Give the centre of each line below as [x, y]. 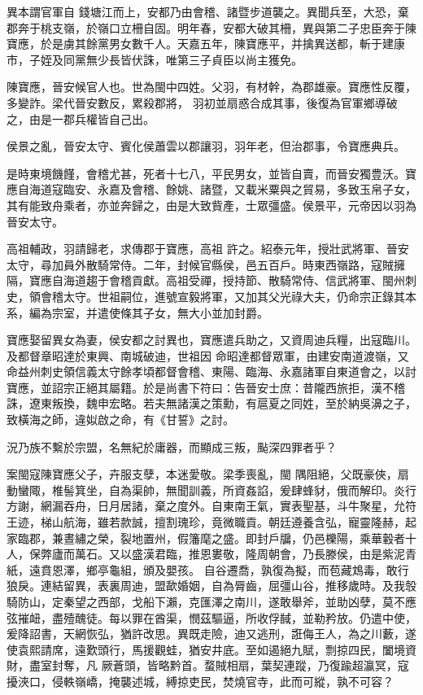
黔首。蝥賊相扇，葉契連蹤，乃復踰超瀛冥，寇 [289, 665]
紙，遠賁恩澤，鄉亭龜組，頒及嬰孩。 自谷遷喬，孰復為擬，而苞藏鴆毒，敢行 [208, 569]
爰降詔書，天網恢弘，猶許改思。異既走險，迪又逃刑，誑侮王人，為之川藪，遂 [211, 634]
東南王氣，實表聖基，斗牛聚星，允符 [319, 506]
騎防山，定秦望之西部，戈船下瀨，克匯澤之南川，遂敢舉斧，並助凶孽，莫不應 [211, 601]
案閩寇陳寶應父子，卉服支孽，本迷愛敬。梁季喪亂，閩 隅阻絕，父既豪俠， [202, 474]
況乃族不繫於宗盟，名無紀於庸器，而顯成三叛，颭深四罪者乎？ [172, 446]
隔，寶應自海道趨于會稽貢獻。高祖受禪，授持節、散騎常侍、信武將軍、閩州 [206, 280]
